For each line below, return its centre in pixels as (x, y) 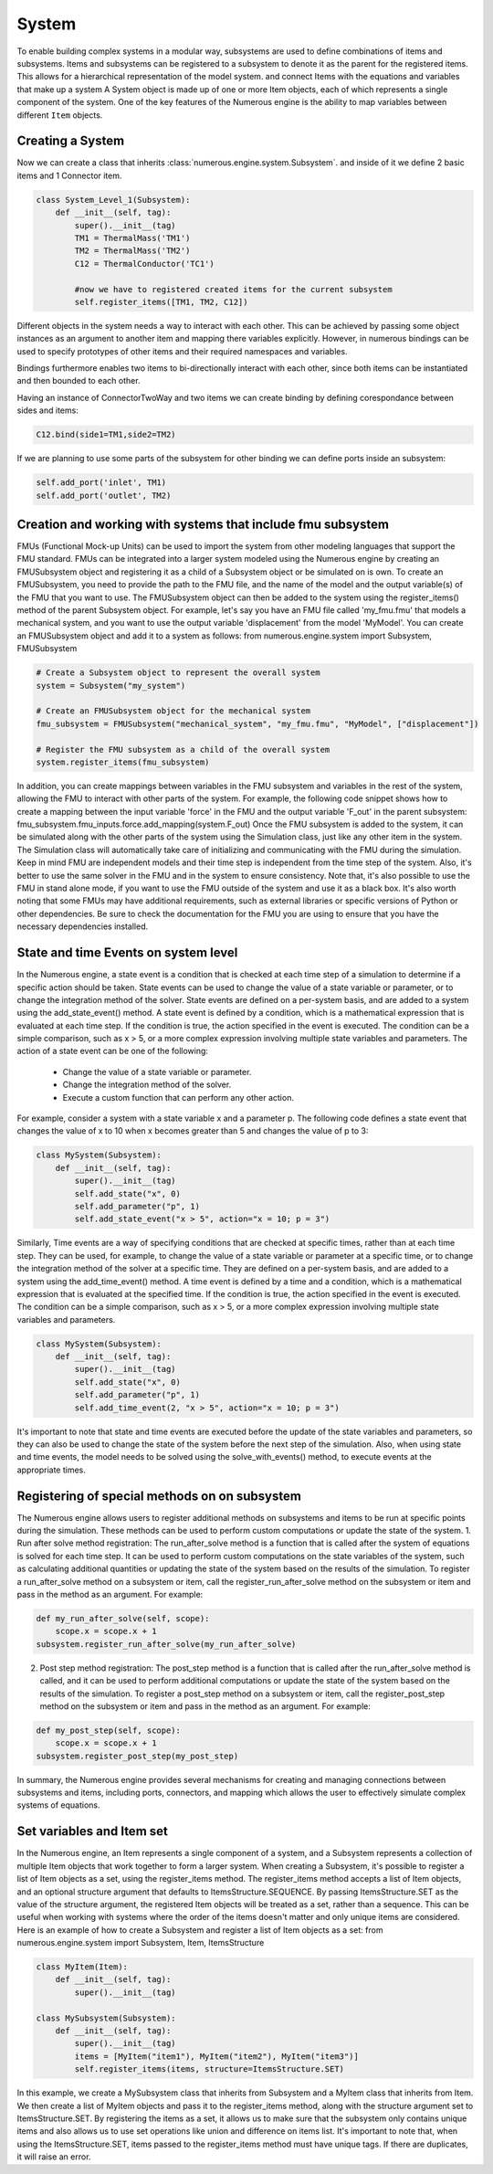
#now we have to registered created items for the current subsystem (233, 289)
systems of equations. (58, 1805)
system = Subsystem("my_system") (111, 686)
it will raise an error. (54, 2157)
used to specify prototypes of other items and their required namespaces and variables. (182, 351)
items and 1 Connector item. (69, 175)
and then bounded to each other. (79, 381)
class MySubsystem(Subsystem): (106, 2018)
